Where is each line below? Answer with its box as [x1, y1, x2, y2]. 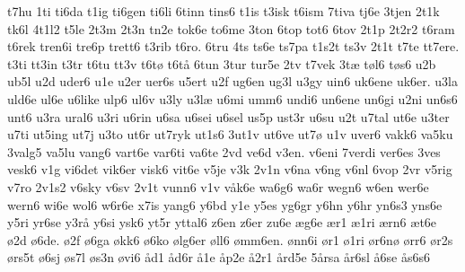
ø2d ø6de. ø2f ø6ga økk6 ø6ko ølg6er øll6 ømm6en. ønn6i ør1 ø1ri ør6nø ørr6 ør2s [7, 230, 453, 249]
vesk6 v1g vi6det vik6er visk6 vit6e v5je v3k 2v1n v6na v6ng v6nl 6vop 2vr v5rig [7, 160, 452, 179]
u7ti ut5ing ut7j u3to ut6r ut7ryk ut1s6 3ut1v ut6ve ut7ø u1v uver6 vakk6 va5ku [7, 125, 453, 144]
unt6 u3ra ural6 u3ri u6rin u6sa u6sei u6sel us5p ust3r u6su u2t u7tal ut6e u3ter [7, 107, 450, 126]
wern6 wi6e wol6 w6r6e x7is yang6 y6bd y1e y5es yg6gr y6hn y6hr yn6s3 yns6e [7, 195, 443, 214]
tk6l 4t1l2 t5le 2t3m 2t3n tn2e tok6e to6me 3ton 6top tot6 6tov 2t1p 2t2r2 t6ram [7, 19, 455, 38]
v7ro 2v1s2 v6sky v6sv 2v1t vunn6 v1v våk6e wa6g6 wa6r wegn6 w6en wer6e [7, 177, 429, 196]
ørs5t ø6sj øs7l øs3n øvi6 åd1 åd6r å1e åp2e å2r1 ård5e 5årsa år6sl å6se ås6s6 [7, 248, 431, 267]
